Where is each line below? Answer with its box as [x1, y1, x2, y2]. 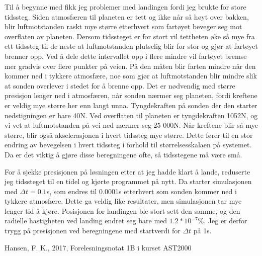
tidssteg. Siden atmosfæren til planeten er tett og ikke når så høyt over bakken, [5, 11, 249, 22]
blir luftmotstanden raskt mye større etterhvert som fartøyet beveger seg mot [5, 21, 242, 32]
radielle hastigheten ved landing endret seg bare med [5, 215, 167, 226]
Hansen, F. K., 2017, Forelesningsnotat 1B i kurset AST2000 [5, 242, 192, 252]
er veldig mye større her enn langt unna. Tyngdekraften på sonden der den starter [5, 100, 257, 110]
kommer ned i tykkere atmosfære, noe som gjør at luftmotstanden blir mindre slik [5, 70, 257, 81]
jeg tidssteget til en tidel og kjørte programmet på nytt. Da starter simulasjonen [5, 176, 252, 187]
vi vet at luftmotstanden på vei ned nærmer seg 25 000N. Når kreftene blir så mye [5, 120, 258, 130]
